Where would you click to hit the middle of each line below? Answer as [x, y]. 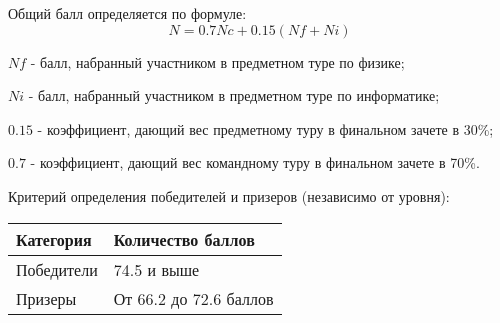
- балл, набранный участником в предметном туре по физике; [217, 61]
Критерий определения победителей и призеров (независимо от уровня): [229, 195]
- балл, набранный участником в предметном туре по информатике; [234, 95]
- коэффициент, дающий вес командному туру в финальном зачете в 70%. [255, 162]
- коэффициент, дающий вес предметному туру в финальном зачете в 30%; [265, 128]
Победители [57, 269]
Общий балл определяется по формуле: [127, 13]
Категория [54, 239]
